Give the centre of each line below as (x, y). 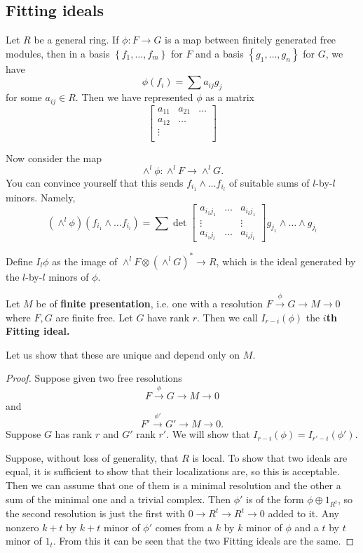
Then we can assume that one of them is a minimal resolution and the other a (173, 485)
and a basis (220, 53)
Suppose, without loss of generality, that (92, 457)
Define (19, 261)
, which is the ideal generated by (286, 261)
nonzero (22, 527)
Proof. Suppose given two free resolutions (94, 378)
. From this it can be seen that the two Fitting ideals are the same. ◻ (204, 541)
